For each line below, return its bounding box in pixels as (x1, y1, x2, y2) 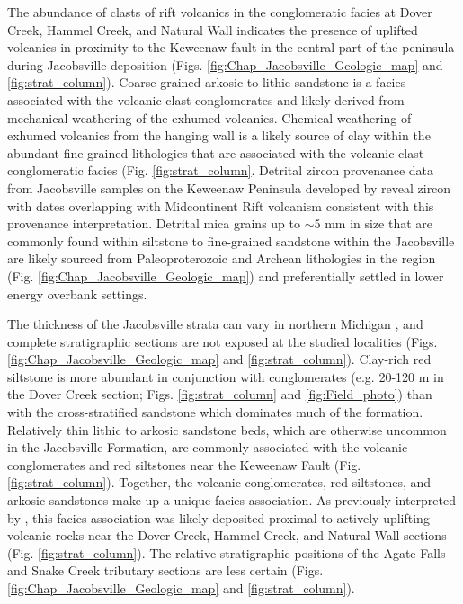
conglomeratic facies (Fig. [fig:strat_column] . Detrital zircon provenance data (7, 161, 434, 180)
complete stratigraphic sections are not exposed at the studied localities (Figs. (7, 332, 438, 351)
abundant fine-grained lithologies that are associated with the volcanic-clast (7, 143, 424, 162)
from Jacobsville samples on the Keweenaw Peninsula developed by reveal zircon (7, 178, 451, 197)
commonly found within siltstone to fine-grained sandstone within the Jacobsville (7, 231, 455, 250)
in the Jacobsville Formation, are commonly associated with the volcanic (7, 438, 408, 457)
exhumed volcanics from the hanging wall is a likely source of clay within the (7, 126, 431, 145)
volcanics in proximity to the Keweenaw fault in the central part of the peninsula (7, 38, 455, 57)
